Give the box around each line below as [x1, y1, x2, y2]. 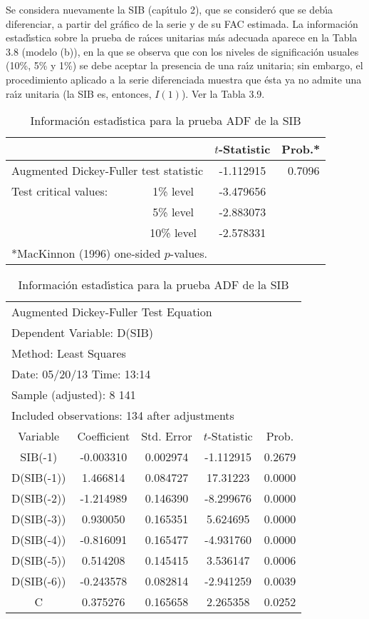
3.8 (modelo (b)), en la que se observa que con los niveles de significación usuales [6, 44, 359, 59]
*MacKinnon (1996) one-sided [11, 245, 161, 262]
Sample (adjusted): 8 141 [11, 386, 136, 403]
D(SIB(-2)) [11, 490, 66, 507]
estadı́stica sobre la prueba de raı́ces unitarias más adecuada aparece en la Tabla [6, 30, 358, 45]
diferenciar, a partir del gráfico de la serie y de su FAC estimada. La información [6, 16, 358, 31]
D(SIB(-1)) [11, 469, 66, 486]
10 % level [150, 224, 197, 241]
